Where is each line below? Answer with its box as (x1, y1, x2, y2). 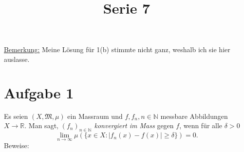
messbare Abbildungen (160, 111, 228, 121)
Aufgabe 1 (4, 82, 74, 102)
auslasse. (4, 54, 30, 64)
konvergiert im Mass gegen (94, 120, 174, 131)
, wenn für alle (179, 120, 223, 131)
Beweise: (4, 140, 29, 151)
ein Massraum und (67, 111, 123, 121)
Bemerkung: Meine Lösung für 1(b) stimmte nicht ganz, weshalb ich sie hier (4, 44, 230, 55)
